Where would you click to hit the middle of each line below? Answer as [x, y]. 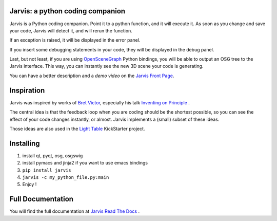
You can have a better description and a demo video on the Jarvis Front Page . [92, 76]
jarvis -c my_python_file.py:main [66, 178]
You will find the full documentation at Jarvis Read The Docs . [75, 211]
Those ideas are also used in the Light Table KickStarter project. [77, 128]
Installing [25, 143]
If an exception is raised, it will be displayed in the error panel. [75, 40]
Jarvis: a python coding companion [67, 11]
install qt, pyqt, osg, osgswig [53, 155]
